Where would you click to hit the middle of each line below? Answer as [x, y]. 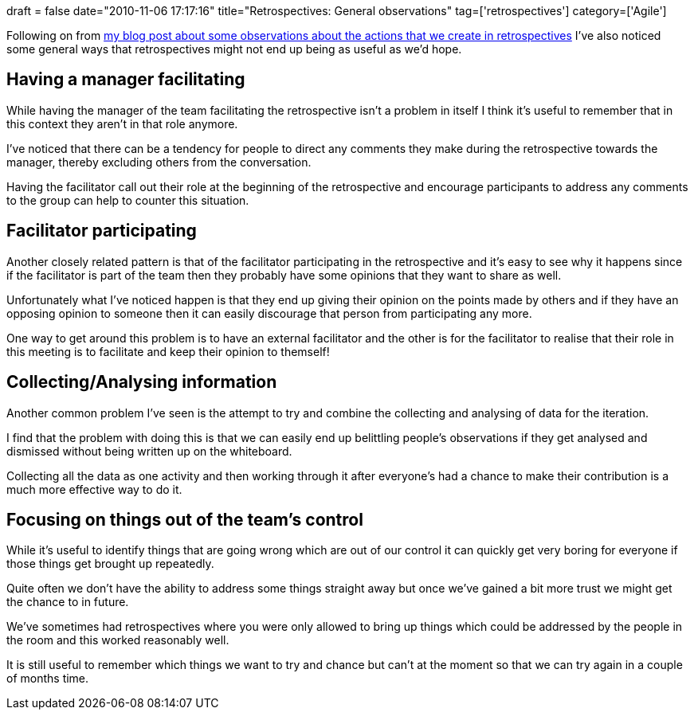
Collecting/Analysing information [142, 382]
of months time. [48, 679]
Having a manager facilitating [126, 80]
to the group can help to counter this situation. [128, 200]
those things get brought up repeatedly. [110, 564]
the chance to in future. [68, 602]
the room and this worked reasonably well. [118, 640]
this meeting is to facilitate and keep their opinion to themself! [168, 351]
